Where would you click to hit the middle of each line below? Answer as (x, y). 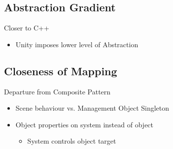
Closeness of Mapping (61, 71)
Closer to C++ (27, 28)
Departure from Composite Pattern (57, 91)
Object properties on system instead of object (85, 124)
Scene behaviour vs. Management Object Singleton (92, 108)
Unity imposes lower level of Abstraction (77, 44)
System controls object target (72, 141)
